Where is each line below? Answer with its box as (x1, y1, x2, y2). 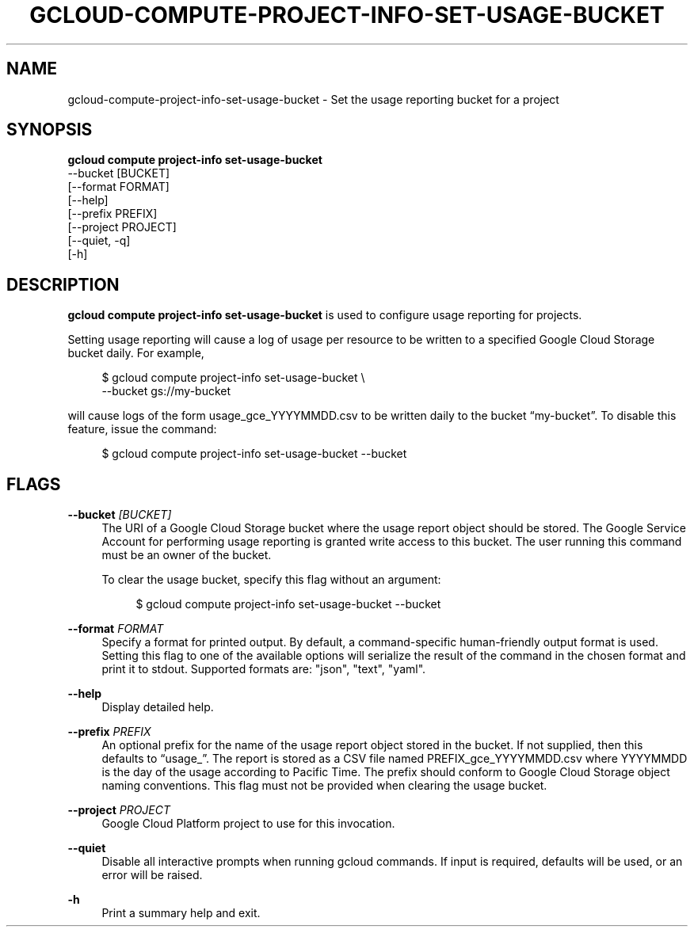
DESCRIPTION (6, 274, 120, 295)
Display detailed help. (101, 700, 214, 714)
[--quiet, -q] (67, 234, 131, 248)
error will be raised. (101, 868, 203, 882)
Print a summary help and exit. (101, 906, 261, 920)
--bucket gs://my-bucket (101, 384, 231, 398)
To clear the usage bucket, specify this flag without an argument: (101, 573, 441, 587)
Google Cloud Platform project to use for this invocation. (101, 817, 395, 831)
